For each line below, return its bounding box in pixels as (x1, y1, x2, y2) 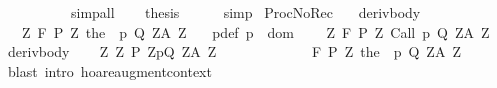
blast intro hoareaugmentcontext (7, 60, 212, 81)
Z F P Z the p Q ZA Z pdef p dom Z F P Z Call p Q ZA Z (21, 21, 490, 42)
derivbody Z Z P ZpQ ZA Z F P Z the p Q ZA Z (7, 41, 461, 62)
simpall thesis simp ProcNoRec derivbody (70, 2, 421, 22)
